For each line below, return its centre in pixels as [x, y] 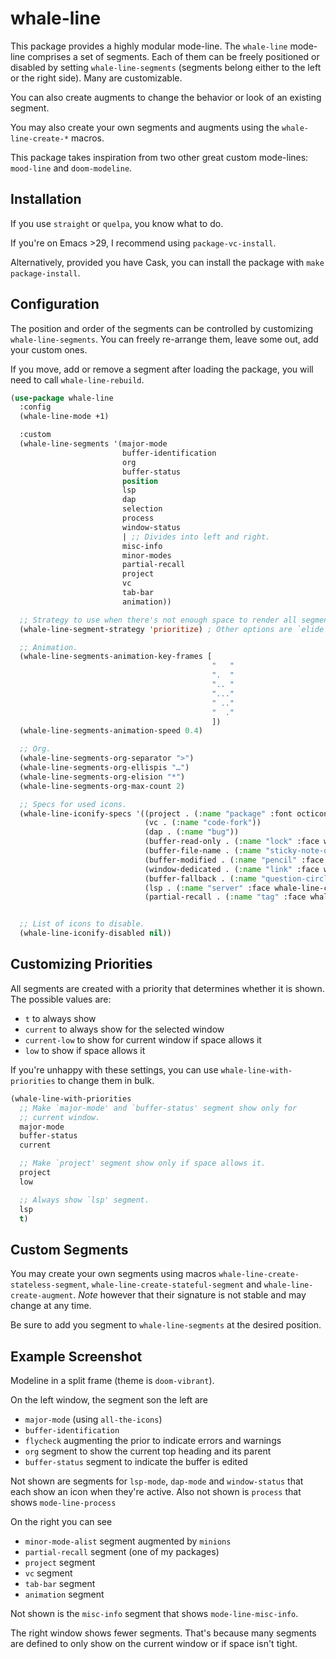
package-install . [45, 273]
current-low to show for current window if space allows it [143, 1039]
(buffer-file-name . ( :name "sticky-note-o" [238, 851]
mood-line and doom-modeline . [71, 168]
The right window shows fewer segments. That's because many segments [163, 1633]
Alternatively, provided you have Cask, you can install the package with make [167, 262]
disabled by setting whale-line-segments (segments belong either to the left [166, 67]
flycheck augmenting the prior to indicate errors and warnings [153, 1440]
